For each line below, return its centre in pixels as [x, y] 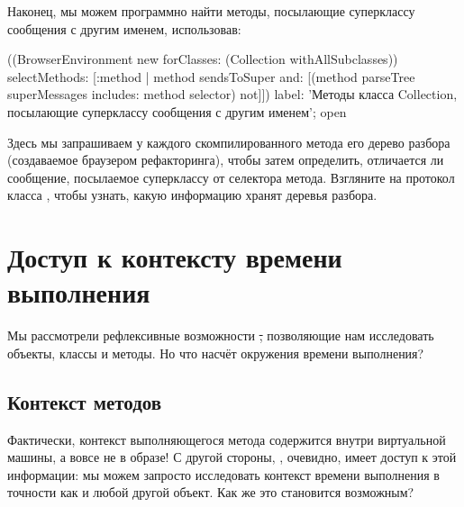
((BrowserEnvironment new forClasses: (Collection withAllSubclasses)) [203, 59]
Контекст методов [85, 401]
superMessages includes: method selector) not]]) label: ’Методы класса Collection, [232, 94]
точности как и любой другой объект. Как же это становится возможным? [211, 492]
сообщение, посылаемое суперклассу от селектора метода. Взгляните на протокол [231, 177]
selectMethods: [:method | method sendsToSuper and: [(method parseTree [211, 76]
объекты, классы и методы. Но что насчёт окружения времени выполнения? [216, 353]
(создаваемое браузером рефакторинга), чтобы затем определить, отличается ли [226, 160]
